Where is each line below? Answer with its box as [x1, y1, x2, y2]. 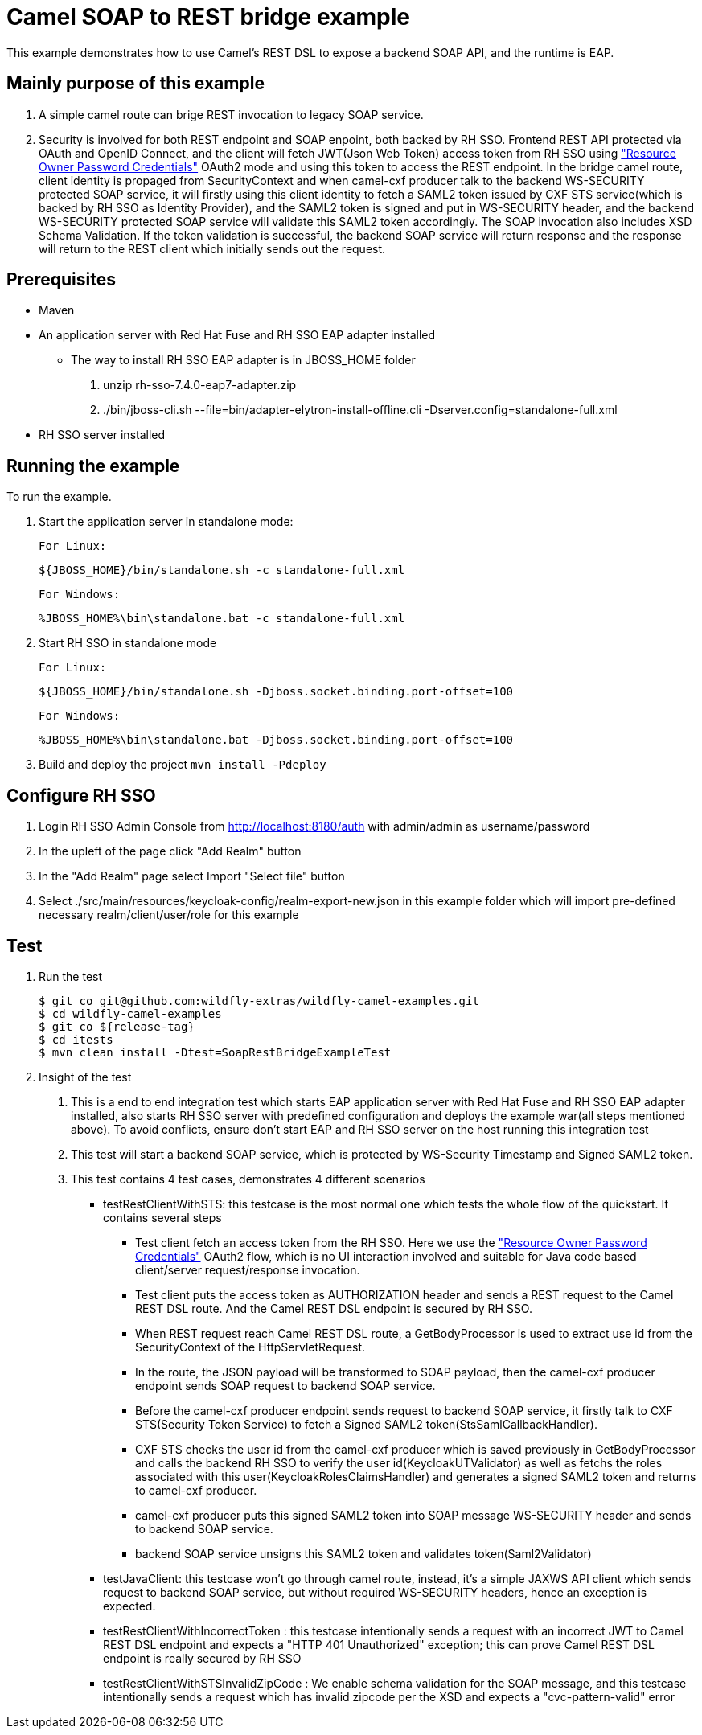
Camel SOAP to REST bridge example [6, 3, 410, 31]
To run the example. [6, 490, 112, 504]
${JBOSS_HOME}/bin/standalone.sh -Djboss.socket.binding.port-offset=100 [39, 685, 514, 699]
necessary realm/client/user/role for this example [39, 908, 299, 922]
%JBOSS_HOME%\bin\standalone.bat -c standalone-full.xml [39, 612, 405, 626]
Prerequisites [6, 269, 116, 290]
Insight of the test [39, 1069, 132, 1084]
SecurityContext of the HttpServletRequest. [135, 1339, 366, 1354]
